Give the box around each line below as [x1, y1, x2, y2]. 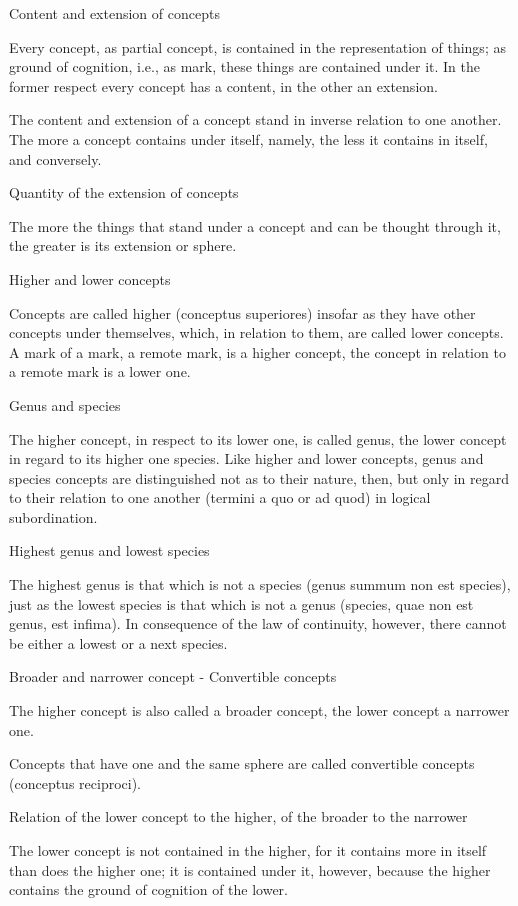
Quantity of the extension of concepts [9, 182, 239, 203]
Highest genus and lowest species [9, 540, 210, 561]
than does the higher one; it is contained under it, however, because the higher [9, 859, 491, 880]
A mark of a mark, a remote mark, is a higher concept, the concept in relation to [9, 341, 506, 362]
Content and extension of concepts [9, 3, 220, 23]
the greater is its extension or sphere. [9, 235, 237, 256]
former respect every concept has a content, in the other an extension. [9, 75, 438, 96]
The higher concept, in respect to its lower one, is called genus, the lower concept [9, 428, 507, 449]
